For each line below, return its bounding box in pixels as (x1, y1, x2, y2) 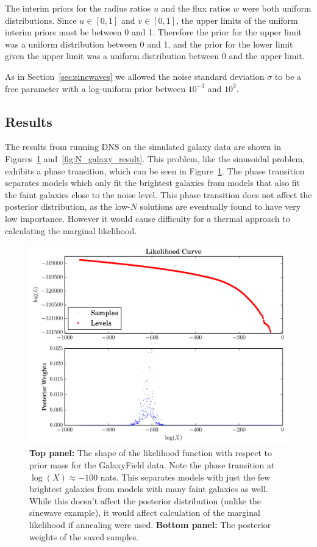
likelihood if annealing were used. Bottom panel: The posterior (29, 518, 271, 531)
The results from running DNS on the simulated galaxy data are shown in (5, 140, 281, 153)
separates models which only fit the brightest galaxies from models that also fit (5, 176, 301, 189)
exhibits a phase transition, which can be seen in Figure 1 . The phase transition (5, 164, 305, 177)
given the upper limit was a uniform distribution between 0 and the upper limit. (5, 49, 305, 62)
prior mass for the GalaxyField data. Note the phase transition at (29, 458, 275, 471)
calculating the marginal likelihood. (5, 224, 137, 237)
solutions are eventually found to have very (140, 200, 301, 213)
